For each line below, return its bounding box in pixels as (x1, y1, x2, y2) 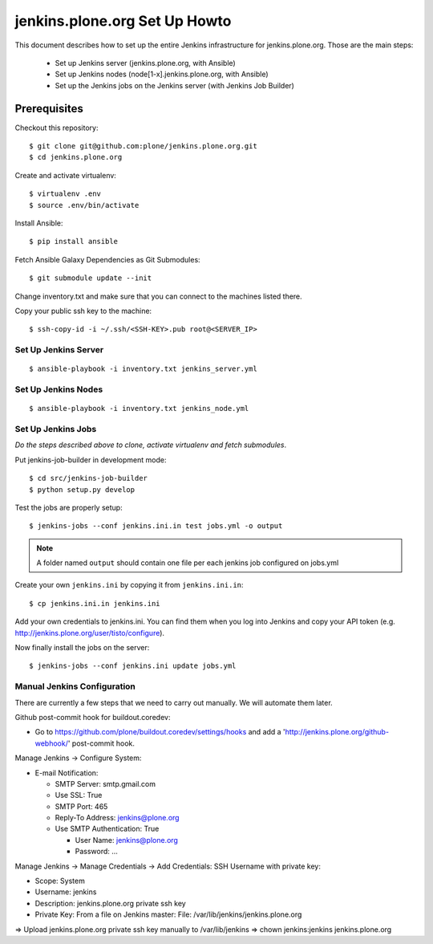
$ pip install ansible (29, 237, 119, 246)
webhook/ (34, 739, 68, 748)
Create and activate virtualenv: (14, 170, 116, 180)
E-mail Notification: (34, 767, 99, 778)
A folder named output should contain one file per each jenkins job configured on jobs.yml (36, 558, 339, 568)
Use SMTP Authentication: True (55, 824, 160, 834)
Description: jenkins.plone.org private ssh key (34, 898, 186, 908)
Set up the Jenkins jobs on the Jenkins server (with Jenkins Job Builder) (55, 80, 294, 90)
